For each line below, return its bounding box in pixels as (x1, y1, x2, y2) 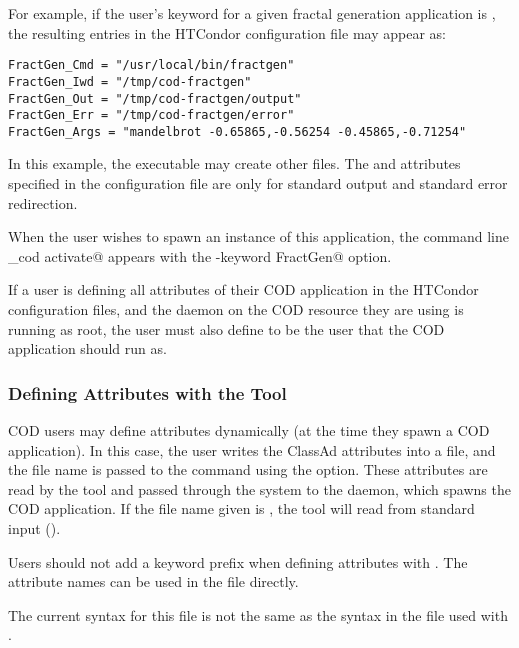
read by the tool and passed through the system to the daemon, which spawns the (8, 478, 511, 499)
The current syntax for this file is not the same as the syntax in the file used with (8, 604, 508, 625)
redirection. (8, 192, 78, 213)
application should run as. (8, 338, 167, 359)
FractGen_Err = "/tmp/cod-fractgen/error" (8, 108, 295, 123)
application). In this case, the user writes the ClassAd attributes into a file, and (8, 439, 496, 460)
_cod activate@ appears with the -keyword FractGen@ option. (8, 245, 392, 266)
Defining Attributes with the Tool (8, 380, 287, 405)
